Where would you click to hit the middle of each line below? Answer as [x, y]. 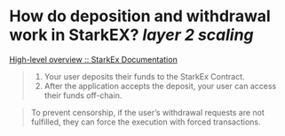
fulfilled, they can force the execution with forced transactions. [146, 122]
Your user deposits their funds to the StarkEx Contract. [145, 76]
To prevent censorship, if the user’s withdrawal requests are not [147, 112]
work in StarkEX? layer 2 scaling [132, 35]
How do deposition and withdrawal [140, 16]
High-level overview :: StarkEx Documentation [93, 59]
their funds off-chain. [83, 95]
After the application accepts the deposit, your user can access [160, 86]
